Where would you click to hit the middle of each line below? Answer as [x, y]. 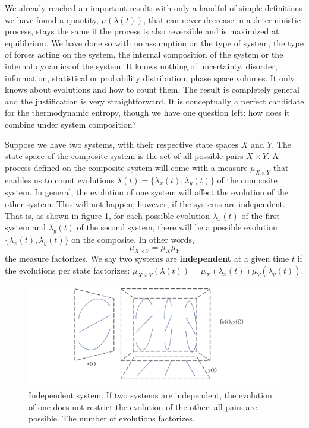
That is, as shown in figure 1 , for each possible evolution [108, 215]
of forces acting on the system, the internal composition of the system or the [144, 54]
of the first [261, 215]
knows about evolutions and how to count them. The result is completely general [152, 89]
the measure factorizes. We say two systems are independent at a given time [147, 259]
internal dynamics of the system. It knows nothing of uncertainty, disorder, [141, 66]
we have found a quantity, [52, 19]
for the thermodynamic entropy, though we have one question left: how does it [147, 112]
